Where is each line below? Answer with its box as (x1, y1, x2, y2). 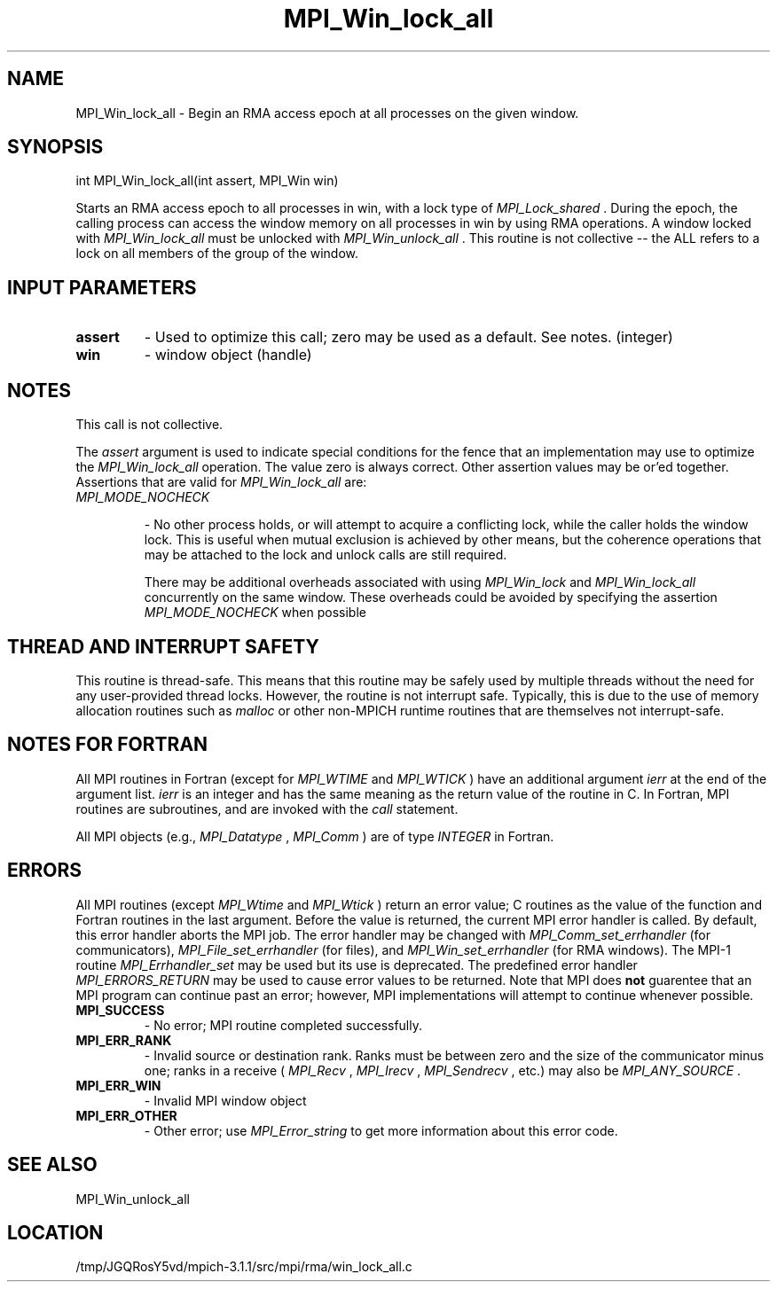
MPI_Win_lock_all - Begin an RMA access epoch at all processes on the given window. (75, 105, 579, 121)
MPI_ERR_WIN (75, 1077, 161, 1093)
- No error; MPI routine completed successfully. (144, 1017, 423, 1033)
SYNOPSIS (7, 136, 104, 159)
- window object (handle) (144, 346, 312, 364)
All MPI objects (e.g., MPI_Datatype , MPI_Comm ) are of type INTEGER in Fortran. (75, 828, 554, 844)
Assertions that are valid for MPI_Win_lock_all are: (75, 474, 367, 490)
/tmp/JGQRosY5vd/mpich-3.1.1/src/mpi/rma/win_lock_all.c (75, 1259, 412, 1275)
